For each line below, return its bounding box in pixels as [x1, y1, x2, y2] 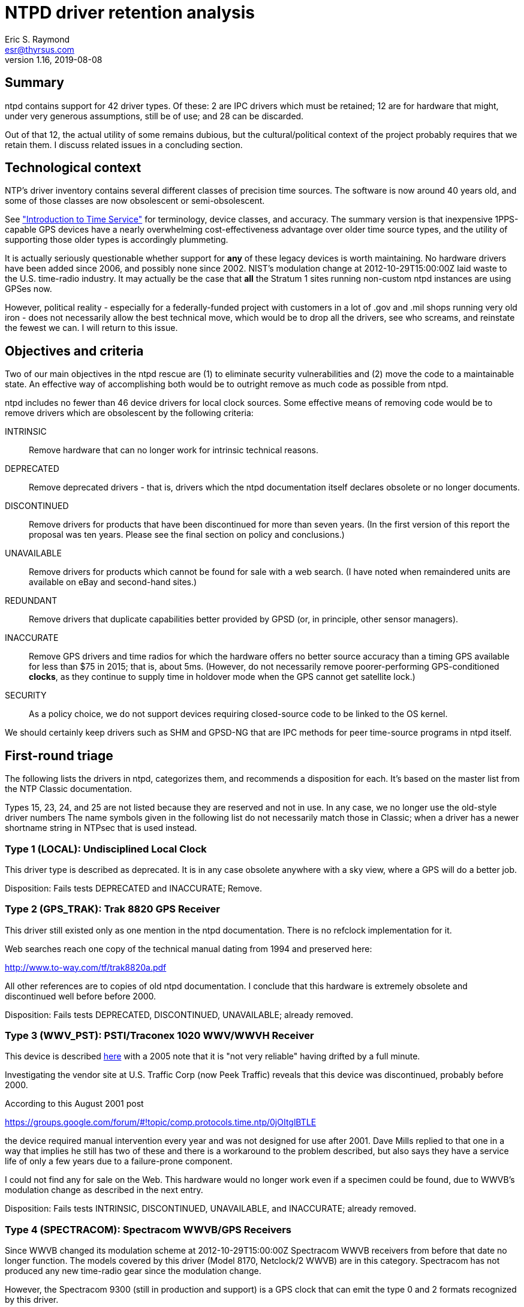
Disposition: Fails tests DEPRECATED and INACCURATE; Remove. [5, 883, 262, 893]
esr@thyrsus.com [5, 44, 74, 55]
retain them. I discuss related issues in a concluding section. [5, 139, 243, 150]
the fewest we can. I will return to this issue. [5, 323, 178, 333]
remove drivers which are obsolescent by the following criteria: [5, 408, 254, 418]
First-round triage [5, 748, 113, 763]
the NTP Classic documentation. [5, 784, 132, 794]
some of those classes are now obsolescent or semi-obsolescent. [5, 195, 265, 206]
